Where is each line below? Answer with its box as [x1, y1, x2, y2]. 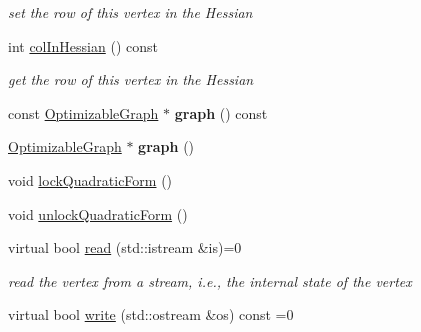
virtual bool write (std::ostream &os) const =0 [8, 304, 294, 325]
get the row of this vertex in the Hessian [8, 69, 254, 90]
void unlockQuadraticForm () [8, 203, 188, 224]
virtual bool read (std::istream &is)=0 [8, 237, 242, 258]
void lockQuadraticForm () [8, 169, 173, 190]
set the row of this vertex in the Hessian [8, 2, 253, 22]
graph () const [174, 102, 268, 123]
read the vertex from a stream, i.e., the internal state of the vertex [8, 270, 412, 291]
